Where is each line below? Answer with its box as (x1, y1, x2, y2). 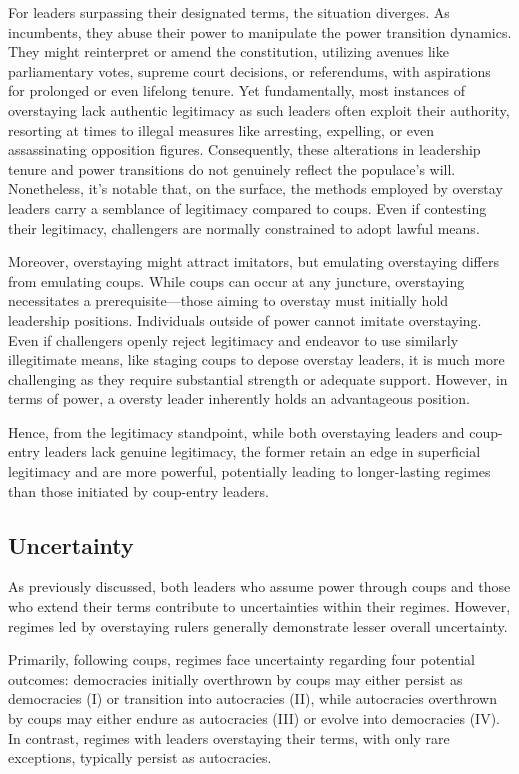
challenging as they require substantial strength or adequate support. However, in (8, 368, 508, 389)
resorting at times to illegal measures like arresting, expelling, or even (8, 119, 435, 140)
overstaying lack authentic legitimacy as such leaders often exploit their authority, (8, 99, 510, 120)
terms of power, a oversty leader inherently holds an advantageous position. (8, 388, 470, 409)
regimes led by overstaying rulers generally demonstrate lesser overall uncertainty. (8, 615, 508, 636)
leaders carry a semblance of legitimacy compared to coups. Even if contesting (8, 197, 487, 218)
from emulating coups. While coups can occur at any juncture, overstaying (8, 270, 465, 291)
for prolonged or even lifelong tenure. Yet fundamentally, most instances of (8, 80, 465, 101)
